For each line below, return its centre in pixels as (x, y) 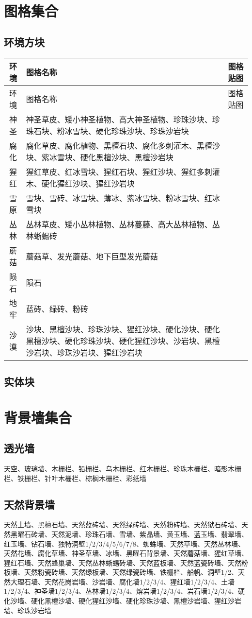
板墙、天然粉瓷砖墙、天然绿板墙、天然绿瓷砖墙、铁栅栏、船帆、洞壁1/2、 (121, 572)
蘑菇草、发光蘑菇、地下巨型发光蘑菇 (92, 256)
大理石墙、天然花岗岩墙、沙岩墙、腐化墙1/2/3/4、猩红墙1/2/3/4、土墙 (122, 581)
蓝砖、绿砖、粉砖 (57, 309)
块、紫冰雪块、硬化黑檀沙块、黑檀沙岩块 (100, 157)
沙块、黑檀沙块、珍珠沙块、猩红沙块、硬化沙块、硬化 (123, 329)
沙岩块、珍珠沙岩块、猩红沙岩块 (84, 352)
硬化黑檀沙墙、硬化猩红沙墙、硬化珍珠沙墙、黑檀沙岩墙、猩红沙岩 (136, 601)
